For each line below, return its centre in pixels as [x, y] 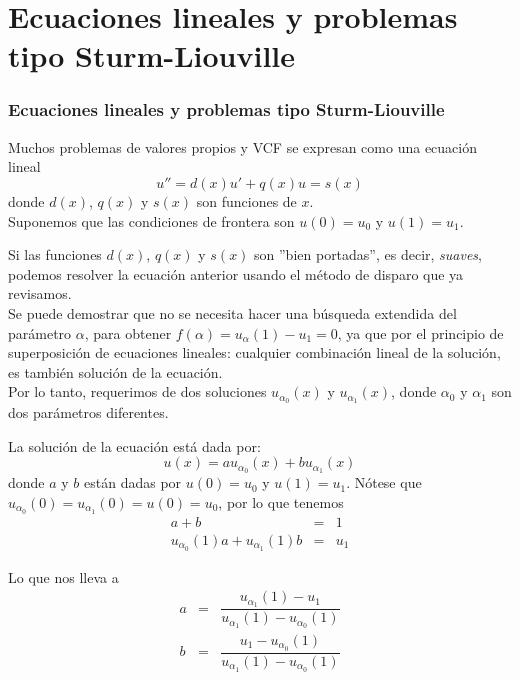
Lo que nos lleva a [63, 576]
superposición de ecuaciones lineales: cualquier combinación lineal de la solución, [254, 352]
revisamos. [40, 293]
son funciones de [246, 200]
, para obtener [128, 332]
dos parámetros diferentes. [88, 412]
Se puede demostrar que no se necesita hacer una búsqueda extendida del [232, 312]
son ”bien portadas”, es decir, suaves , [368, 254]
